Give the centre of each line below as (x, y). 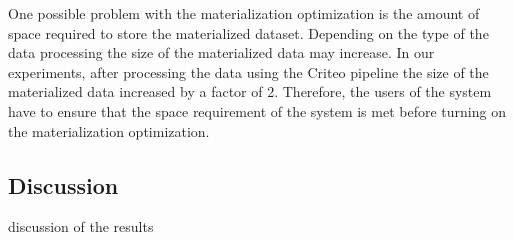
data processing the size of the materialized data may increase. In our (221, 52)
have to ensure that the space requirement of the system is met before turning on (257, 110)
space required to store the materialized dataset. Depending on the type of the (248, 32)
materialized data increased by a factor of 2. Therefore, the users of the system (250, 91)
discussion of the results (81, 226)
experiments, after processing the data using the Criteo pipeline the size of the (248, 71)
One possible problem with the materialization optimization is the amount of (244, 13)
